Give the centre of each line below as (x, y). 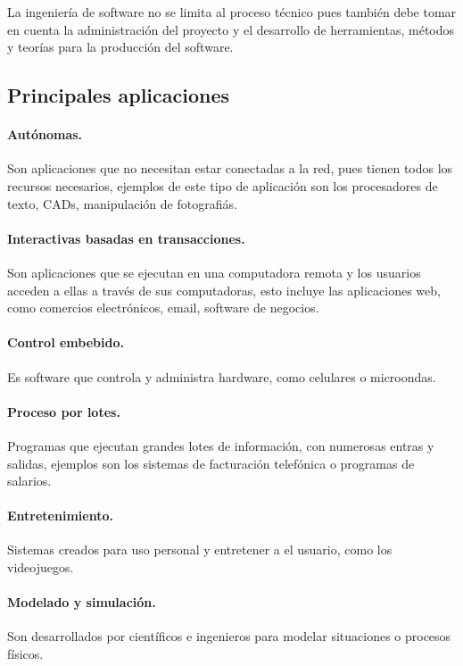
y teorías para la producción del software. (120, 47)
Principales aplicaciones (119, 95)
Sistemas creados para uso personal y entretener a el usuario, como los (200, 549)
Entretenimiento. (60, 516)
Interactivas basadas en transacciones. (126, 238)
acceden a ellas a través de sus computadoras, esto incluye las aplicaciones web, (224, 290)
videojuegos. (41, 567)
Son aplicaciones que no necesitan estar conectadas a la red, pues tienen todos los (230, 168)
